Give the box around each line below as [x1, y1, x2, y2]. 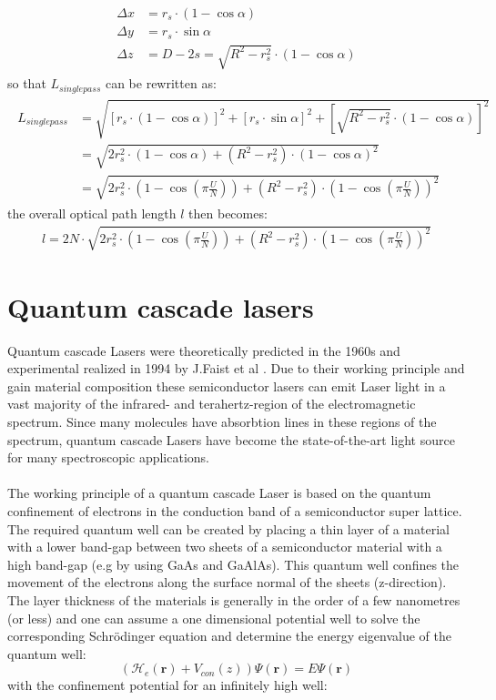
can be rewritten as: [105, 74, 217, 93]
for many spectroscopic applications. [7, 448, 209, 467]
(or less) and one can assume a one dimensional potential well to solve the [7, 608, 420, 627]
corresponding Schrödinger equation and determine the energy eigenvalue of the [7, 626, 452, 645]
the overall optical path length [7, 204, 177, 223]
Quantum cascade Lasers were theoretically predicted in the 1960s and [7, 340, 400, 360]
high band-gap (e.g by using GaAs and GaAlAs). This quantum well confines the [7, 554, 460, 573]
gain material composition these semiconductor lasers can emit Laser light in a [7, 376, 446, 395]
